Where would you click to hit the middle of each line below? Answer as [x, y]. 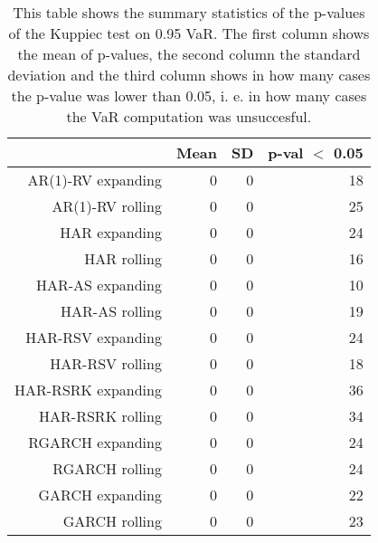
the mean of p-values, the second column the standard [189, 54]
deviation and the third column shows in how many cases [189, 75]
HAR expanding [111, 232]
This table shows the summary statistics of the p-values [189, 12]
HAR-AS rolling [111, 311]
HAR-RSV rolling [106, 363]
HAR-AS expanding [99, 285]
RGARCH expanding [95, 442]
